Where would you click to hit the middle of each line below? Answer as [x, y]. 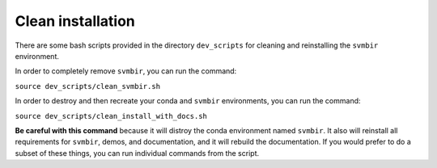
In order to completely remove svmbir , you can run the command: [126, 71]
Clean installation [75, 21]
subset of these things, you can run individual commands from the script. [137, 153]
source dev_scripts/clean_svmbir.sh [88, 86]
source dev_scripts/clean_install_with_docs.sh [111, 116]
